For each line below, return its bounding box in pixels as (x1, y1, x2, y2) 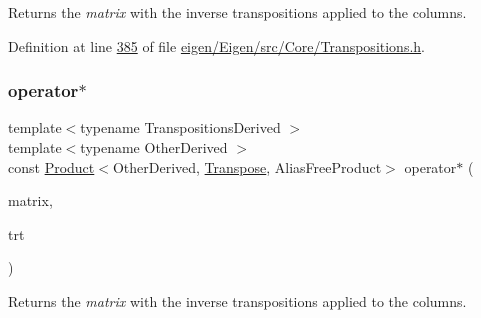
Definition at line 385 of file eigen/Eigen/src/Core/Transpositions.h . (8, 35, 425, 56)
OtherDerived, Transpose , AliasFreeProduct (112, 156, 382, 177)
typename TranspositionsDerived (80, 117, 281, 138)
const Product (8, 156, 95, 177)
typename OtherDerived (80, 137, 228, 157)
